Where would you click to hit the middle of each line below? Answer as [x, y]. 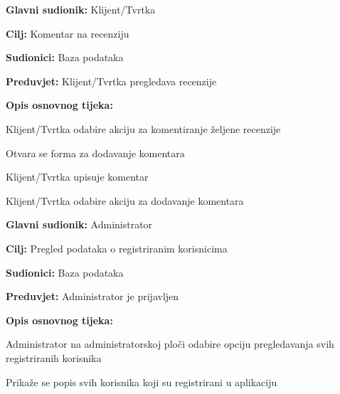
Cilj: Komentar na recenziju [68, 33]
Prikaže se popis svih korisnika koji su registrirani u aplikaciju [142, 382]
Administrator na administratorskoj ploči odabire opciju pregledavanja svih [170, 344]
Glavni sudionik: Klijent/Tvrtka [81, 9]
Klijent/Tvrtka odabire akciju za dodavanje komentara [125, 200]
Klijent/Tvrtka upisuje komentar [77, 177]
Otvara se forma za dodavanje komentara [95, 153]
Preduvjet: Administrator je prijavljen [92, 296]
